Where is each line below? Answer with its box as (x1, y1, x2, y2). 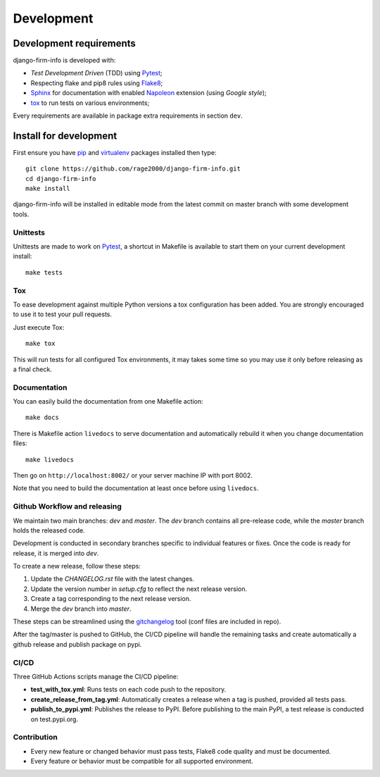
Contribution (13, 733, 58, 742)
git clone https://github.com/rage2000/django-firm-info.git (25, 165, 241, 173)
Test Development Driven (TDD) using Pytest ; (30, 69, 163, 77)
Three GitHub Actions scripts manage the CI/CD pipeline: (13, 672, 179, 680)
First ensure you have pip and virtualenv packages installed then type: (13, 148, 217, 156)
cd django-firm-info (25, 175, 96, 182)
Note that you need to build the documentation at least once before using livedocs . (13, 484, 259, 492)
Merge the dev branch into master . (30, 604, 132, 613)
